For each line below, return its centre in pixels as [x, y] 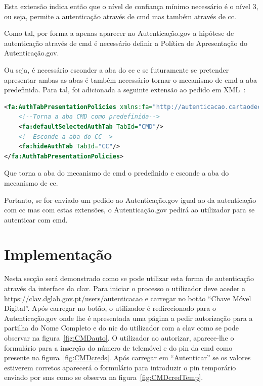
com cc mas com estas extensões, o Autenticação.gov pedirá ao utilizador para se [129, 210]
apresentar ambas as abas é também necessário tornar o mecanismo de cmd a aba [130, 79]
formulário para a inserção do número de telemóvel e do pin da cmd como [118, 347]
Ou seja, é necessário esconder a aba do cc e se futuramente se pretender [117, 69]
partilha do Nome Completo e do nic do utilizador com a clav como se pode [122, 328]
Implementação [58, 254]
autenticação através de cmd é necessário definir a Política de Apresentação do [126, 43]
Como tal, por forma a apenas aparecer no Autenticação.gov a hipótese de [119, 33]
